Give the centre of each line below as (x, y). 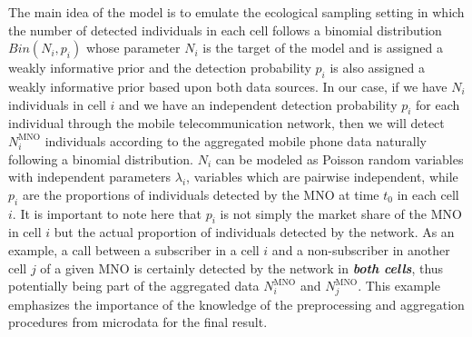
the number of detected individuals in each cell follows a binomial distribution (225, 30)
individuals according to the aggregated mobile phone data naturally (236, 140)
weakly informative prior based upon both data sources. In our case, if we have (228, 86)
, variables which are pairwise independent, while (322, 177)
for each (438, 104)
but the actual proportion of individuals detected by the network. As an (254, 232)
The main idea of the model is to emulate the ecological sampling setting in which (236, 12)
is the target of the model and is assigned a (323, 48)
